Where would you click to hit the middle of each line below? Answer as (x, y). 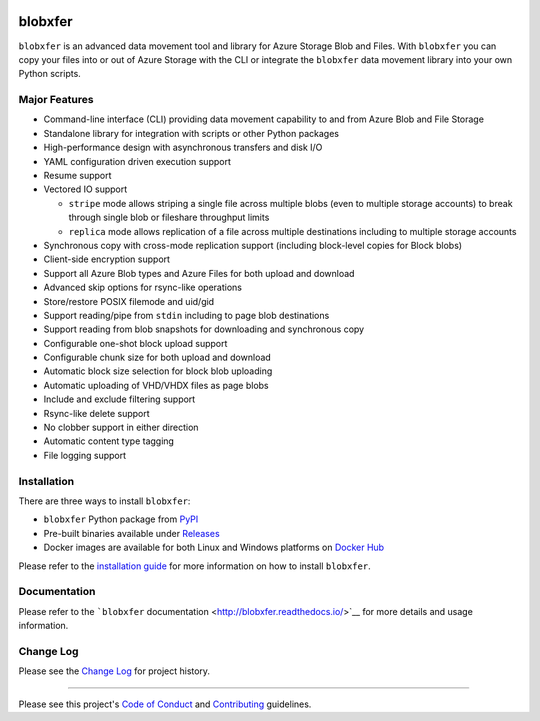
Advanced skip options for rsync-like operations (142, 287)
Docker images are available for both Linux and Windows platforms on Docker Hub (214, 547)
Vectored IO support (85, 189)
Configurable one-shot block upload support (135, 343)
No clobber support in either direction (121, 427)
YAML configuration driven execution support (137, 161)
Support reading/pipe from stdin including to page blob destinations (186, 315)
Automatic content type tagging (109, 441)
